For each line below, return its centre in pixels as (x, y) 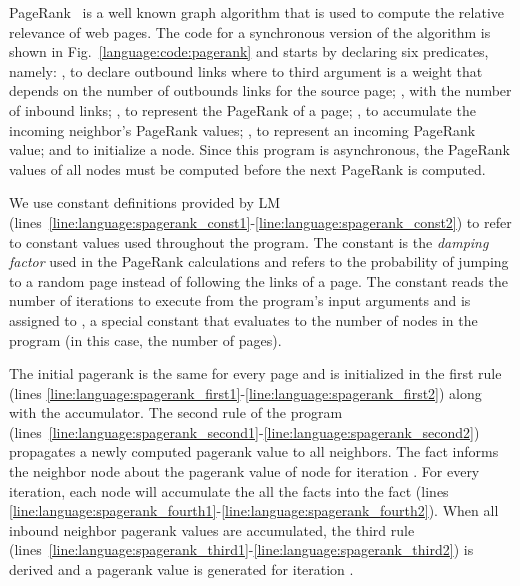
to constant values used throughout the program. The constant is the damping (249, 241)
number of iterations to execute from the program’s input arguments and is (240, 300)
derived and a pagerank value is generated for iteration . (181, 569)
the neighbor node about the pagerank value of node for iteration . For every (244, 471)
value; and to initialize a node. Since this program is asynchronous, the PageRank (259, 149)
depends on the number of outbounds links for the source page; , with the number (260, 90)
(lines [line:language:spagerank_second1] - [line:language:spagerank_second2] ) (244, 431)
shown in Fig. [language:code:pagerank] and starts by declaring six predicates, (249, 51)
